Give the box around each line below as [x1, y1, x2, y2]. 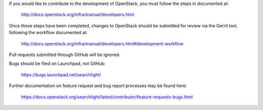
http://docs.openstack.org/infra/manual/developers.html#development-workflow [21, 40, 184, 46]
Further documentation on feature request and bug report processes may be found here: [9, 83, 187, 89]
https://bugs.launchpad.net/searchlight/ [21, 72, 101, 77]
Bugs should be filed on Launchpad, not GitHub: [9, 61, 106, 67]
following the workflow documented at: [9, 30, 88, 36]
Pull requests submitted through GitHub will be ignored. [9, 52, 120, 57]
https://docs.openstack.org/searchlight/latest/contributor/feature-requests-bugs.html [21, 94, 193, 100]
